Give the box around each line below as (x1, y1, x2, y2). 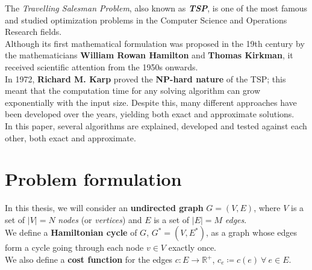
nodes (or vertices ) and (58, 213, 142, 226)
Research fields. (5, 25, 62, 38)
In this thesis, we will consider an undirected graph (5, 201, 204, 214)
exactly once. (168, 241, 217, 254)
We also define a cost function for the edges (5, 253, 173, 266)
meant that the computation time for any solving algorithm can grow (5, 84, 261, 97)
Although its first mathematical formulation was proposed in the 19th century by (5, 37, 305, 49)
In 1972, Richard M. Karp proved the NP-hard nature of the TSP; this (5, 72, 286, 85)
